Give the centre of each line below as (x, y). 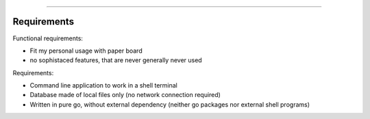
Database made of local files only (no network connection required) (125, 95)
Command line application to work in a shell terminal (104, 85)
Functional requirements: (48, 38)
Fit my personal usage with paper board (86, 51)
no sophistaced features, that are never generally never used (116, 60)
